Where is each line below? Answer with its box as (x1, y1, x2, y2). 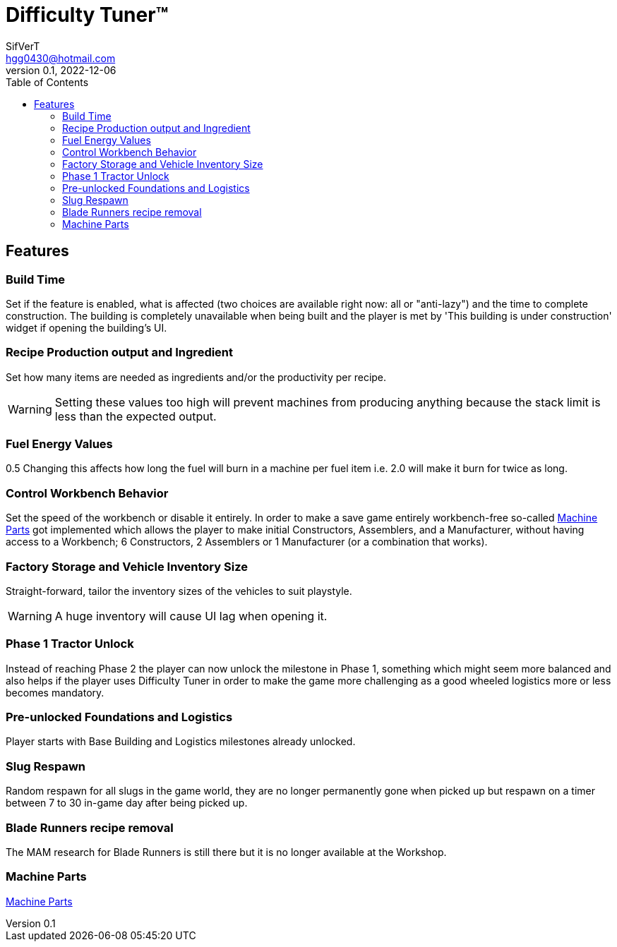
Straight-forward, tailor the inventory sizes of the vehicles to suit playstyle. (6, 584, 352, 597)
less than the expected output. (54, 409, 217, 423)
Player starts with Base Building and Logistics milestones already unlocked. (6, 735, 356, 748)
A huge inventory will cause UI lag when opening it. (54, 608, 328, 623)
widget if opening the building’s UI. (6, 321, 167, 334)
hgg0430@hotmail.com (6, 52, 116, 64)
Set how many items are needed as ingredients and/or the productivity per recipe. (6, 370, 387, 383)
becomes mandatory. (6, 686, 104, 699)
